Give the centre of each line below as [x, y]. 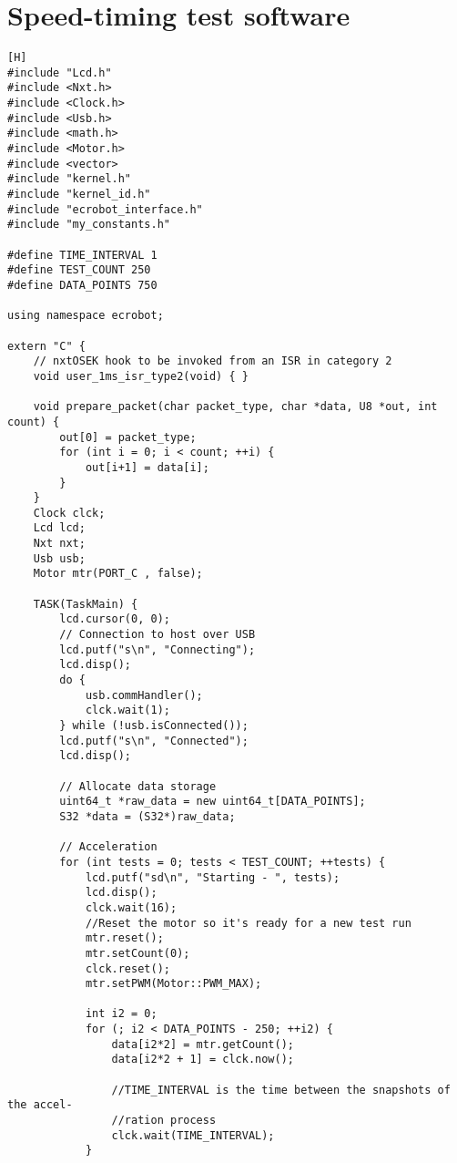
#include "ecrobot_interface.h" [105, 209]
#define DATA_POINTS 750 [82, 285]
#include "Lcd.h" [60, 72]
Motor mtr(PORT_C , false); [118, 574]
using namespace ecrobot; [86, 316]
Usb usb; [59, 558]
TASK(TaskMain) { [86, 604]
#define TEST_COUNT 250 [79, 270]
